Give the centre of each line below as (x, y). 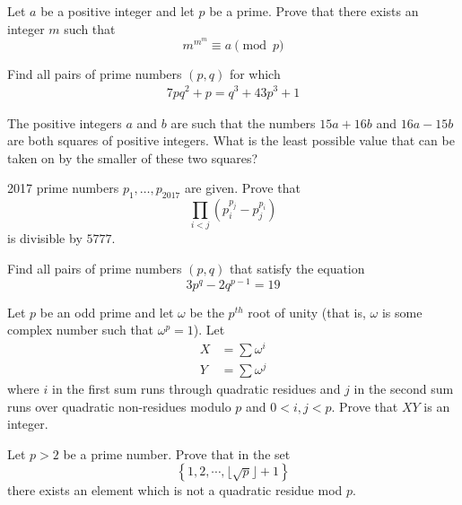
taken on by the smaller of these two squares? (133, 157)
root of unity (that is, (307, 312)
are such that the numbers (243, 122)
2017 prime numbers (63, 188)
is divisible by (45, 238)
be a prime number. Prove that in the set (177, 453)
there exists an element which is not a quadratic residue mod (175, 490)
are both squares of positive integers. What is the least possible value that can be (231, 140)
